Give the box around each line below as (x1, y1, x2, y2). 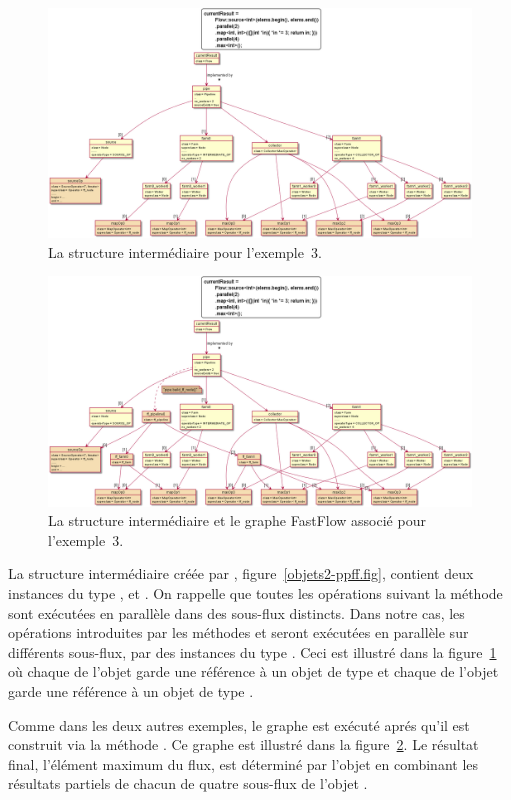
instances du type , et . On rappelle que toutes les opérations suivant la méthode (8, 583, 503, 603)
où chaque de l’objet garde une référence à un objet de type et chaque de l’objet (8, 661, 499, 682)
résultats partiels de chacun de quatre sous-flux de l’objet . (8, 773, 368, 794)
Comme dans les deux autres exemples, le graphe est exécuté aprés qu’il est (8, 714, 470, 735)
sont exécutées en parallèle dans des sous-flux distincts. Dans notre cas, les (8, 602, 465, 623)
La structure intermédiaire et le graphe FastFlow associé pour (48, 510, 426, 531)
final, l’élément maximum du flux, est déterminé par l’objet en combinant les (8, 753, 479, 774)
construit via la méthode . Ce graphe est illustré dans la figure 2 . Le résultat (8, 734, 479, 755)
